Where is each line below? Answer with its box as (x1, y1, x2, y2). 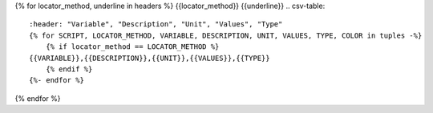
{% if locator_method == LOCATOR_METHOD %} (45, 42, 220, 51)
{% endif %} (45, 64, 93, 74)
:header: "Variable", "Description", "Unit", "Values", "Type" (29, 20, 283, 29)
